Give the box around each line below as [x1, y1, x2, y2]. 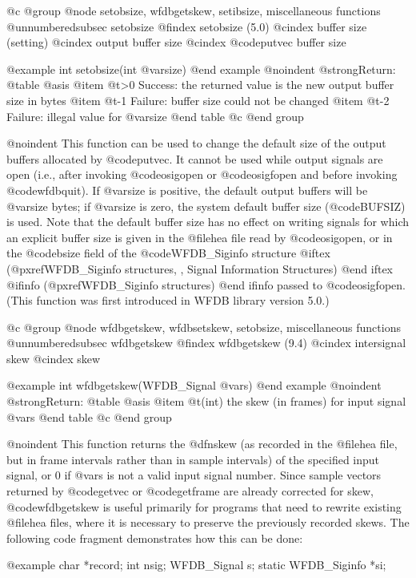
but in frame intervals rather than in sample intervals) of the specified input [6, 451, 380, 467]
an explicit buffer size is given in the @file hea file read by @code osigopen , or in [6, 228, 393, 245]
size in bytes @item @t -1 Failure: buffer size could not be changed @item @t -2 [6, 91, 390, 108]
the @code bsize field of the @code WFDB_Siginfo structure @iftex [6, 245, 330, 261]
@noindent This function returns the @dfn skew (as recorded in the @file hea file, [6, 435, 398, 452]
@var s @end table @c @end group [6, 408, 172, 425]
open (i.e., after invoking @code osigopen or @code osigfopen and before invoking [6, 166, 398, 183]
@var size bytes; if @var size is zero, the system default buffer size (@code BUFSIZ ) [6, 197, 406, 214]
